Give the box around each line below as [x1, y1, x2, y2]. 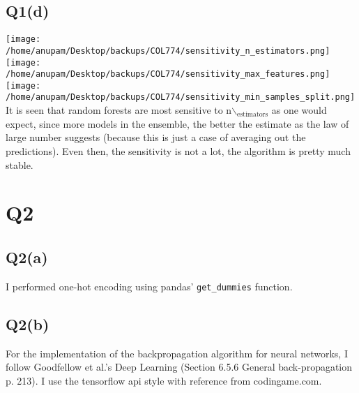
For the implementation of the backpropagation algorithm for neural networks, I [6, 346, 348, 360]
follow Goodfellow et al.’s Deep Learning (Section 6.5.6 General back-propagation [6, 359, 353, 374]
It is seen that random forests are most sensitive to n [6, 103, 232, 117]
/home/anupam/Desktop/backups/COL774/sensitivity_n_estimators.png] [6, 45, 330, 56]
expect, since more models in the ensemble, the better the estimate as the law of [6, 116, 349, 131]
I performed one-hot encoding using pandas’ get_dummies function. [6, 279, 293, 293]
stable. [6, 157, 33, 172]
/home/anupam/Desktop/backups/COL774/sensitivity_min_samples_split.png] [6, 92, 356, 103]
